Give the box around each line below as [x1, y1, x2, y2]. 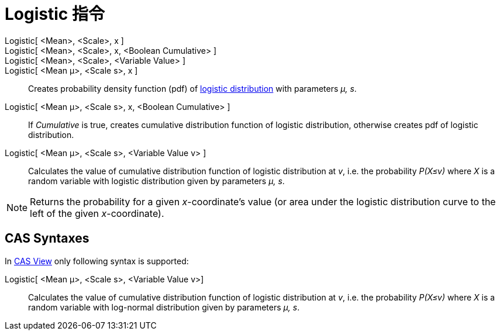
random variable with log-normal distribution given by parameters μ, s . [28, 302, 300, 312]
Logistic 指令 [5, 4, 105, 24]
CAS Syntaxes [5, 231, 89, 246]
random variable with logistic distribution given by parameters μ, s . [28, 175, 285, 186]
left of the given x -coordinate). [30, 207, 164, 219]
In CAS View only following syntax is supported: [5, 255, 189, 266]
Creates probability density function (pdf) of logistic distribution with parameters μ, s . [28, 83, 357, 94]
